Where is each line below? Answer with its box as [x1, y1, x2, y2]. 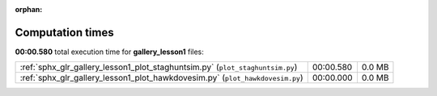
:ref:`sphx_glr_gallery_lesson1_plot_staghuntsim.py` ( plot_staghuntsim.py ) [19, 61, 298, 73]
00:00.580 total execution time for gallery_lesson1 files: [15, 47, 204, 56]
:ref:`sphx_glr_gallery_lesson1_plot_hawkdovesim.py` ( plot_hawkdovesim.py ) [19, 73, 303, 84]
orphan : [15, 5, 43, 14]
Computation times [15, 25, 114, 40]
